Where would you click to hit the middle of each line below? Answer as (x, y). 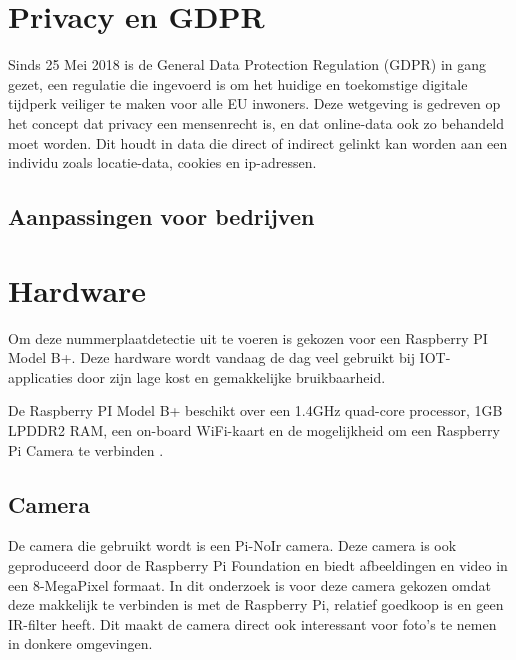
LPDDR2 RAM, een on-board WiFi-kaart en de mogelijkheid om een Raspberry (254, 429)
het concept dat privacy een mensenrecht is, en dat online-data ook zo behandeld (256, 122)
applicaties (40, 376)
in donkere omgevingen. (80, 643)
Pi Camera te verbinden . (86, 449)
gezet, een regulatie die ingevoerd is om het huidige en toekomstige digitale (238, 83)
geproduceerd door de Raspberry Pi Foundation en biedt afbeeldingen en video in (258, 564)
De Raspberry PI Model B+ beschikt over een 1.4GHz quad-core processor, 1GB (255, 410)
